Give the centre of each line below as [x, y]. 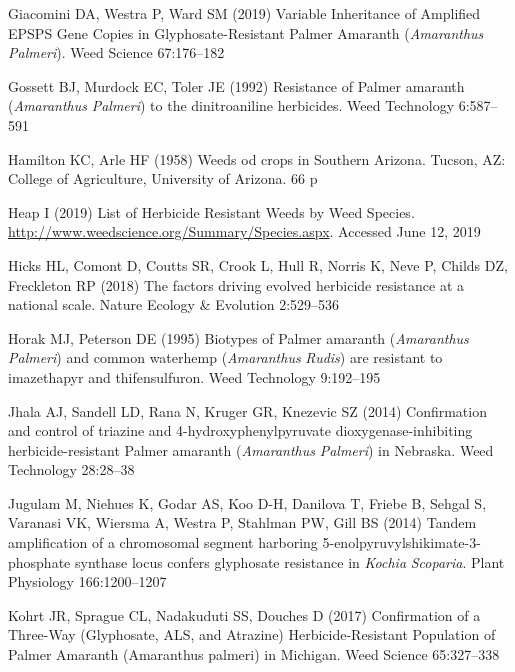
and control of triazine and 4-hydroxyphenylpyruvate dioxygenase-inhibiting [240, 430]
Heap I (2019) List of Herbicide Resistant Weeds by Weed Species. [211, 211]
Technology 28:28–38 [71, 469]
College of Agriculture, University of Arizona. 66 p [163, 178]
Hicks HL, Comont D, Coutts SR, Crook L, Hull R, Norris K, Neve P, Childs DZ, [258, 264]
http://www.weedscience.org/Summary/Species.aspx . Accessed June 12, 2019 [244, 231]
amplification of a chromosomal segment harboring [163, 542]
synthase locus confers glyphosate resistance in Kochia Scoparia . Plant [289, 561]
